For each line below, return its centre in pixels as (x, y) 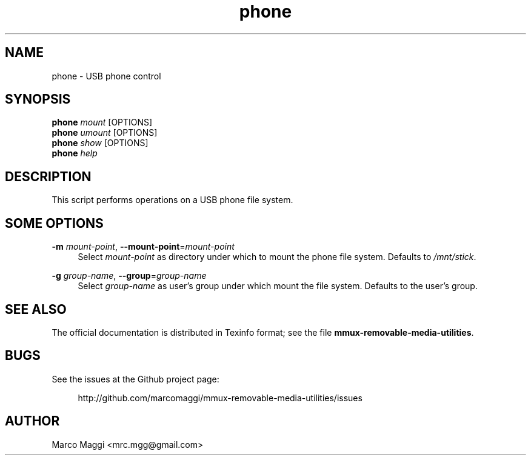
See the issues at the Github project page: (135, 379)
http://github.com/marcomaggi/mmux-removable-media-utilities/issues (220, 398)
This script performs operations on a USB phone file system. (172, 200)
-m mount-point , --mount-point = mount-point (143, 247)
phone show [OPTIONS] (100, 143)
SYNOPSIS (38, 99)
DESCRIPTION (48, 176)
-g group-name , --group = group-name (129, 276)
